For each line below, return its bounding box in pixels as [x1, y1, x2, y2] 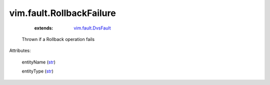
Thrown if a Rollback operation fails [21, 36, 95, 42]
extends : [34, 25, 53, 31]
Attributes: [9, 47, 31, 53]
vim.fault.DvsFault [73, 25, 111, 31]
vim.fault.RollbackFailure [9, 7, 116, 18]
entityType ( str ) [21, 68, 53, 74]
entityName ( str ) [21, 59, 56, 65]
